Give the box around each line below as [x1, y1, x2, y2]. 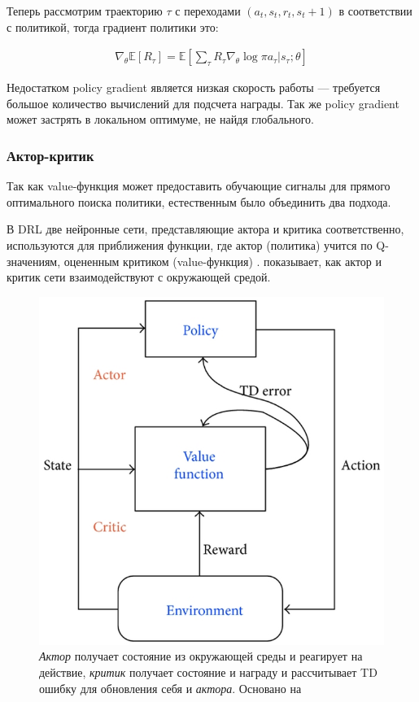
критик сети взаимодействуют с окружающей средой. [7, 268, 271, 286]
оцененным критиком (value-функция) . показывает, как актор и [63, 252, 382, 269]
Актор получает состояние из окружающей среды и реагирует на [39, 647, 363, 665]
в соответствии [338, 2, 412, 19]
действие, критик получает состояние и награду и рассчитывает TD [39, 663, 378, 680]
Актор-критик [7, 145, 94, 165]
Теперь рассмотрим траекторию [7, 2, 163, 19]
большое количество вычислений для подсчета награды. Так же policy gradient [7, 94, 399, 111]
